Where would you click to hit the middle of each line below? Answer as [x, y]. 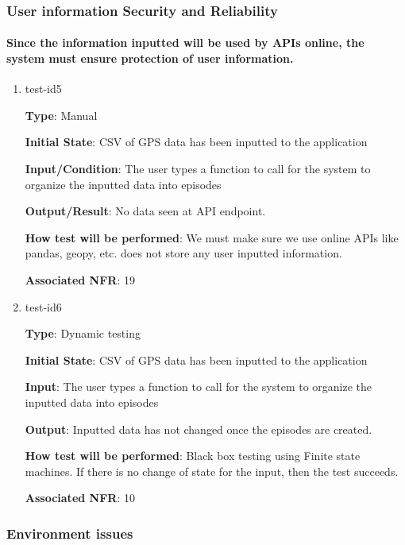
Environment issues [70, 533]
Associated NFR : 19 [80, 279]
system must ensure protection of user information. [150, 58]
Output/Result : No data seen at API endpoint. [145, 211]
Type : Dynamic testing [83, 333]
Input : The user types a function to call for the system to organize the [199, 387]
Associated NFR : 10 [80, 498]
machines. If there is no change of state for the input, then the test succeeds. [212, 471]
